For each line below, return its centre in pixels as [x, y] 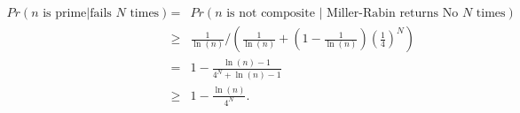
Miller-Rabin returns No [393, 14]
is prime [65, 14]
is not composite [271, 14]
